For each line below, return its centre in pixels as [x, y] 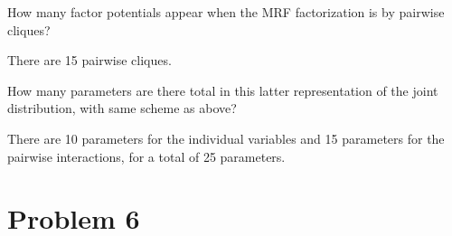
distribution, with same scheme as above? [122, 108]
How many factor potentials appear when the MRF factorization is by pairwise [226, 12]
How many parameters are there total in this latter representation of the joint [223, 90]
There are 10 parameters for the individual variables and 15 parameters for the [226, 138]
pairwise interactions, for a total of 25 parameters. [146, 156]
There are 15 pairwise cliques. [89, 60]
